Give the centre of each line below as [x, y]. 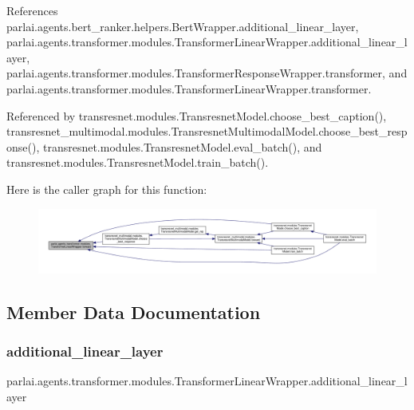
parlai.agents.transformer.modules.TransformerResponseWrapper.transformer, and [207, 73]
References [32, 10]
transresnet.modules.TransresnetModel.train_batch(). [138, 162]
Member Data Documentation [134, 311]
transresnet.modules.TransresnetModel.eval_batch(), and [182, 146]
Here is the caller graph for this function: [107, 189]
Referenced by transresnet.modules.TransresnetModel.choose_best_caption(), [197, 115]
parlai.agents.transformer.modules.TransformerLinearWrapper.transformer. [189, 88]
